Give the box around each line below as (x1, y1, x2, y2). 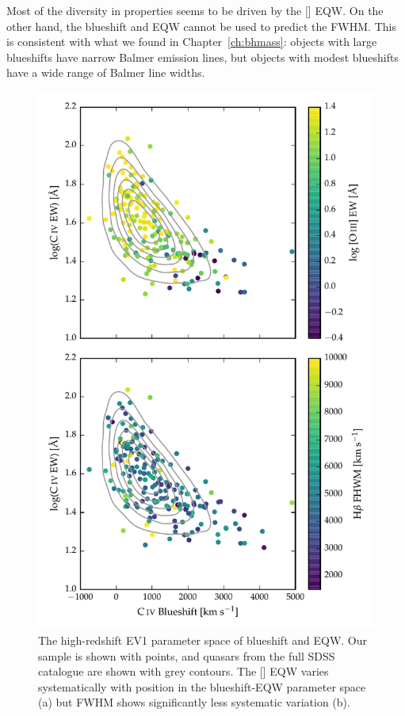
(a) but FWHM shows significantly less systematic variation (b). (38, 694, 350, 710)
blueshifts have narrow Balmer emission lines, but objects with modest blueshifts (6, 48, 399, 65)
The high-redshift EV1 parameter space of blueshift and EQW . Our (38, 631, 368, 648)
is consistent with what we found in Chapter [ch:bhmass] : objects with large (6, 33, 377, 50)
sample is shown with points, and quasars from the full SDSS (38, 647, 335, 664)
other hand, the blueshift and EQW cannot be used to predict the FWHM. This (6, 17, 396, 34)
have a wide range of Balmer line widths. (6, 64, 205, 81)
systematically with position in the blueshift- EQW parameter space (38, 678, 366, 695)
